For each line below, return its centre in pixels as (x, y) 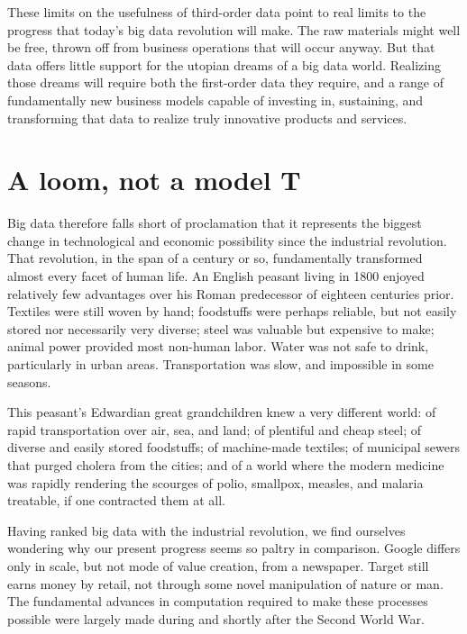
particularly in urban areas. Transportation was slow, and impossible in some (220, 364)
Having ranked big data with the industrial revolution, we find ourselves (206, 530)
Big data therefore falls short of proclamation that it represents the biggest (215, 223)
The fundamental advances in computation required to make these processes (218, 601)
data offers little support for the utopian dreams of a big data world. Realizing (224, 64)
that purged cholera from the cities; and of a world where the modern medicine (226, 465)
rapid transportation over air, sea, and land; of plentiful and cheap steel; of (214, 429)
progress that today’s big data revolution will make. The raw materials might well (234, 29)
